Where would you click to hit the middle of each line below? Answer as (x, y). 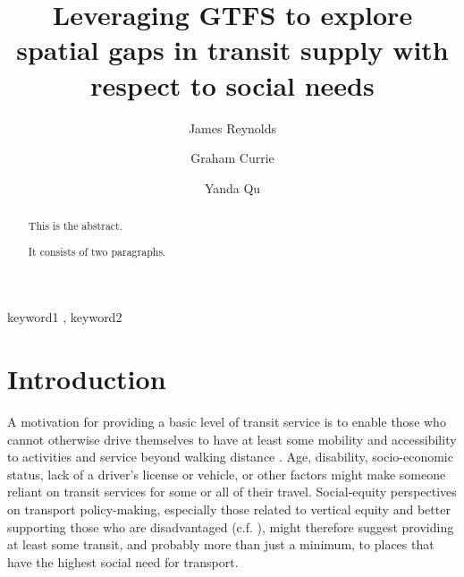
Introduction (87, 379)
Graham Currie (232, 158)
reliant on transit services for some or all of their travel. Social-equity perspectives (232, 492)
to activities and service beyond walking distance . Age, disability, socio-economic (230, 457)
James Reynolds (232, 127)
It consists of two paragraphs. (97, 251)
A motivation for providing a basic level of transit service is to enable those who (227, 421)
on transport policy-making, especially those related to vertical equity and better (229, 509)
